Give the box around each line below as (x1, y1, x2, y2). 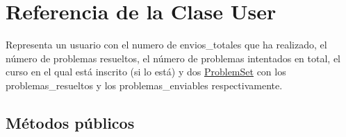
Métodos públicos (6, 111, 135, 133)
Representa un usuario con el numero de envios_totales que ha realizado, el (6, 37, 327, 52)
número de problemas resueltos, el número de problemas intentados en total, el (6, 51, 340, 65)
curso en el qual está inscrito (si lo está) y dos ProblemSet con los (6, 64, 286, 79)
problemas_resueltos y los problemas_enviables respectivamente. (6, 77, 283, 92)
